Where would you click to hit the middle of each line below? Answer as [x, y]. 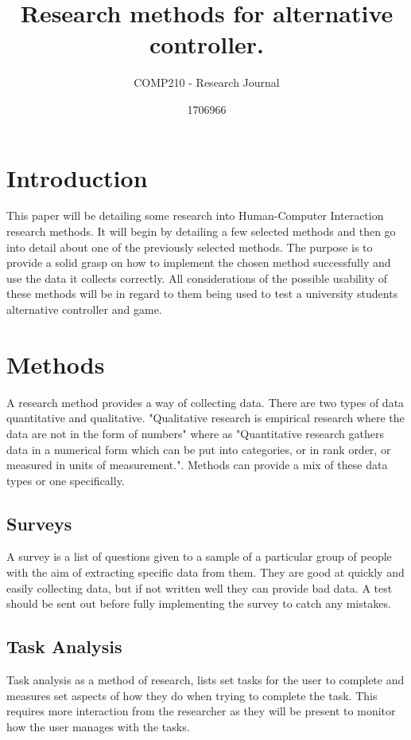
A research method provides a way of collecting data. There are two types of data [205, 402]
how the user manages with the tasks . [98, 726]
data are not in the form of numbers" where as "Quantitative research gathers [195, 433]
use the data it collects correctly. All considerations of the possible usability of [197, 278]
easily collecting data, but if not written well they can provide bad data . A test [200, 587]
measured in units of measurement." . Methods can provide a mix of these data [197, 465]
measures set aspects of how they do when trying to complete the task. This [192, 695]
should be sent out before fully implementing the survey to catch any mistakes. [199, 603]
